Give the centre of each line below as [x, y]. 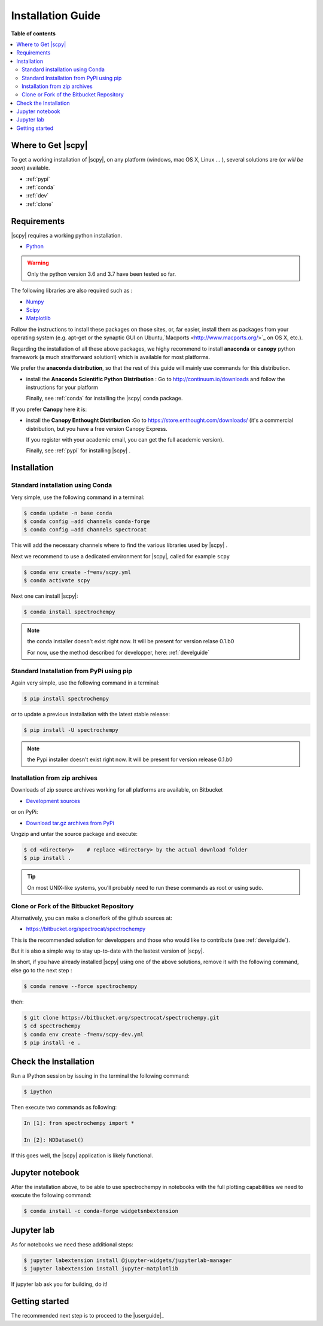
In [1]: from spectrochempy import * [79, 1123]
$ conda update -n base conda [68, 513]
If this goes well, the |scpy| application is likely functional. [82, 1155]
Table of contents [33, 34]
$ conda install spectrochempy [70, 612]
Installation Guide [56, 16]
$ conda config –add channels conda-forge [87, 521]
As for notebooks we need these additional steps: [72, 1244]
